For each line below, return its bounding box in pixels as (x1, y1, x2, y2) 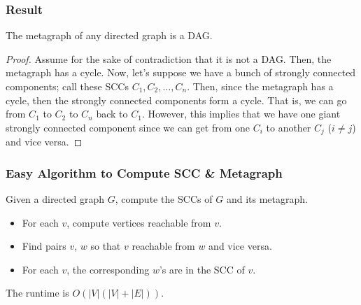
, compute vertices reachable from (66, 215, 211, 229)
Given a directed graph (6, 192, 104, 206)
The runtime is (6, 285, 69, 300)
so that (90, 239, 121, 253)
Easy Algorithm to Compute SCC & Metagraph (6, 164, 283, 181)
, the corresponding (66, 262, 150, 276)
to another (266, 120, 311, 134)
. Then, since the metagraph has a (187, 79, 334, 93)
